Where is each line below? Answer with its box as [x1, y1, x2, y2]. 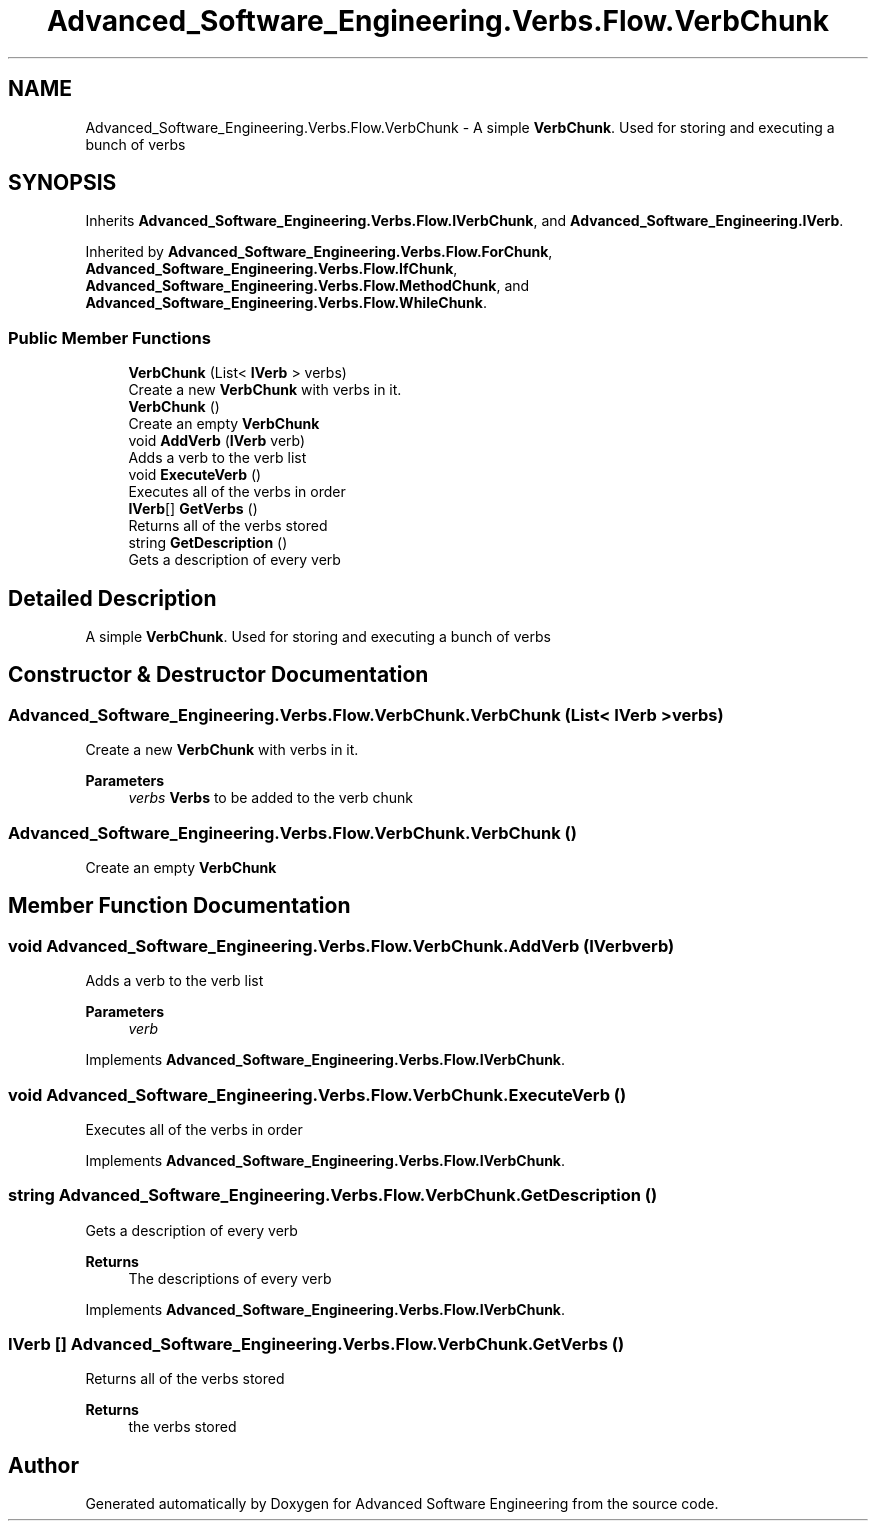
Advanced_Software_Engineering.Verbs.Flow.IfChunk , [85, 260, 458, 278]
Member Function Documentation [8, 893, 351, 919]
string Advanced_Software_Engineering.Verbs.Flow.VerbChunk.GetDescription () [8, 1185, 658, 1206]
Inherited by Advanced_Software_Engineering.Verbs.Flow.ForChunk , [85, 243, 553, 261]
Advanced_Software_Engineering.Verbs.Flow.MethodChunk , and [85, 277, 530, 295]
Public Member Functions [8, 327, 211, 348]
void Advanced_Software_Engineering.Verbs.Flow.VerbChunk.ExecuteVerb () [8, 1084, 627, 1105]
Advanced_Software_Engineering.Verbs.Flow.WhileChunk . [85, 294, 487, 312]
